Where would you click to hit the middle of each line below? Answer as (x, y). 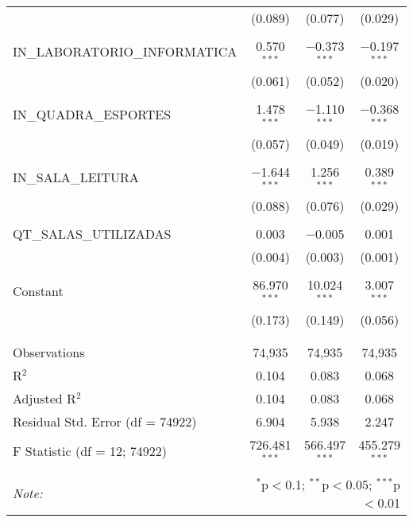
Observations (49, 353)
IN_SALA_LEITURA (76, 177)
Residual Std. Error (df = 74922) (105, 422)
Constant (38, 290)
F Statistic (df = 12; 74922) (90, 450)
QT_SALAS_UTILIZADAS (92, 234)
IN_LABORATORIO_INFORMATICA (125, 52)
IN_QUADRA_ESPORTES (92, 115)
